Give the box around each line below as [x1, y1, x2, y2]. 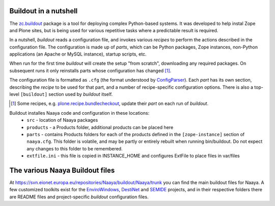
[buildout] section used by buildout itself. [20, 91, 113, 97]
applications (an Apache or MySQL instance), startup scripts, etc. [9, 51, 147, 57]
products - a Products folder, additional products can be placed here [26, 124, 174, 130]
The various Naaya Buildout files [9, 166, 115, 174]
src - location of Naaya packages [26, 117, 98, 123]
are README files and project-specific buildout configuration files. [9, 194, 149, 200]
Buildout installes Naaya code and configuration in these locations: [9, 110, 150, 116]
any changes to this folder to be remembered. [26, 145, 123, 151]
